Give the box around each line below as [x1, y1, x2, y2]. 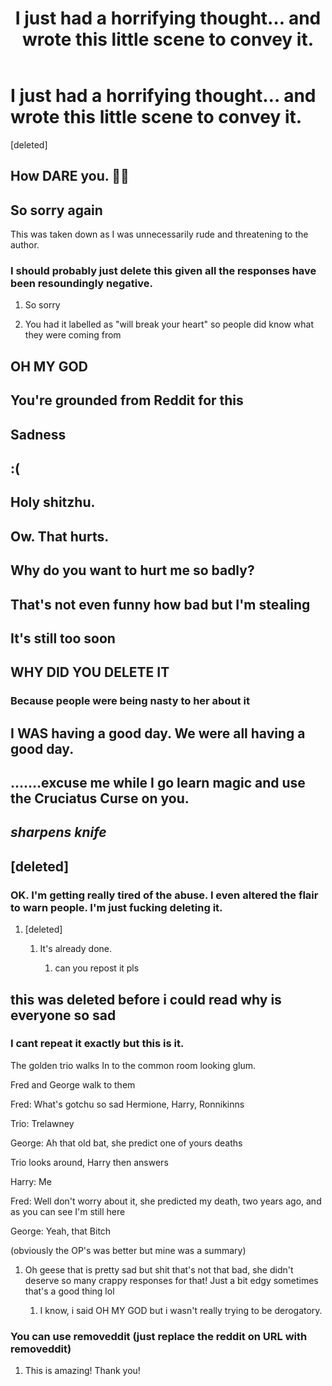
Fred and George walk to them [10, 1078, 136, 1091]
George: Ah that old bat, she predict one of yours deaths [10, 1137, 243, 1149]
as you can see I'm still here [10, 1205, 126, 1217]
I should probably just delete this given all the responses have [10, 264, 317, 278]
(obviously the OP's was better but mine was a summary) [10, 1244, 247, 1256]
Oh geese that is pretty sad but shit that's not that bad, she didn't [24, 1263, 294, 1276]
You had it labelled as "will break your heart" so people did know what [24, 318, 314, 331]
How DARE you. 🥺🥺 [10, 168, 130, 185]
